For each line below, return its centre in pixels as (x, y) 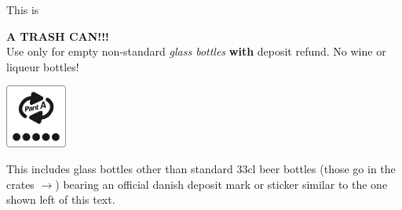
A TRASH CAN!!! (58, 36)
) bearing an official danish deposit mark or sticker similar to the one (221, 184)
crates (20, 184)
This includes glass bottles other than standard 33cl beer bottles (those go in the (201, 169)
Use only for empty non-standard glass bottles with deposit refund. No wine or (196, 51)
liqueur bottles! (43, 66)
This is (23, 9)
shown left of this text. (61, 199)
